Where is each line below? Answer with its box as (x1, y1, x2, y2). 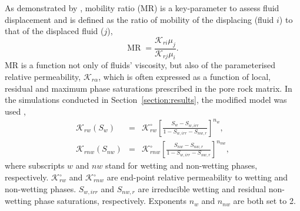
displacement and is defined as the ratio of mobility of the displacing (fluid (5, 13, 274, 25)
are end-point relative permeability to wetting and (106, 171, 288, 183)
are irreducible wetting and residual (138, 182, 266, 195)
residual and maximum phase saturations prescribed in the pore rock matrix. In (5, 82, 292, 94)
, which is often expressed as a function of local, (98, 71, 271, 82)
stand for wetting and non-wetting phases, (105, 159, 258, 172)
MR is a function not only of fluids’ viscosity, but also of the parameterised (5, 59, 276, 71)
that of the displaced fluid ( (5, 25, 104, 37)
